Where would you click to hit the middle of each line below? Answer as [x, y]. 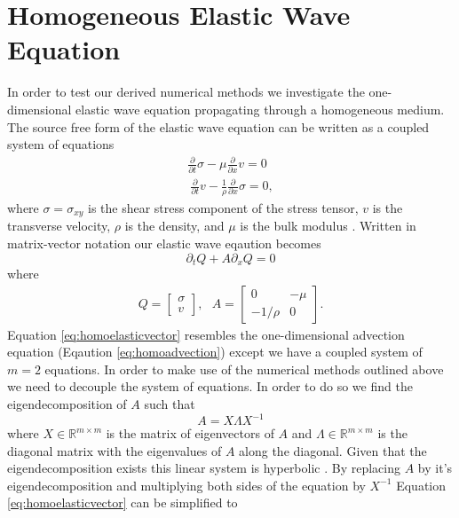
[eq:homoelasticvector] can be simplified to [123, 502]
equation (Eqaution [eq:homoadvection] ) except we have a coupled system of [215, 352]
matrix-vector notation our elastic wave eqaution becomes [164, 243]
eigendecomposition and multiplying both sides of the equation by [186, 485]
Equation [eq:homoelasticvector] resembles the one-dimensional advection [206, 334]
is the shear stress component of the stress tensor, [223, 207]
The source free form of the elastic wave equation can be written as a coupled [218, 126]
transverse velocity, [59, 226]
